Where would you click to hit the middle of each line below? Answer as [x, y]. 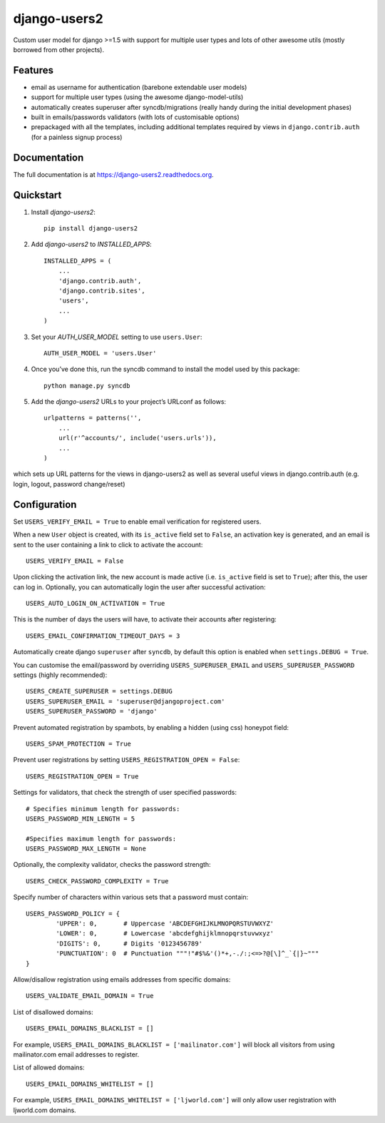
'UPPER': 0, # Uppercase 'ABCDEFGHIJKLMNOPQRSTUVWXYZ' [165, 924]
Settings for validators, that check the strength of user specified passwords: [125, 793]
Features [33, 70]
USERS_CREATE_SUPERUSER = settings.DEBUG [99, 691]
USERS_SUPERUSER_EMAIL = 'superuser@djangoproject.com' [125, 701]
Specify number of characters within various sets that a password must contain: [131, 897]
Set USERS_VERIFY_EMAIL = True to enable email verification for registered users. [137, 522]
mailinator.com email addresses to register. [76, 1054]
